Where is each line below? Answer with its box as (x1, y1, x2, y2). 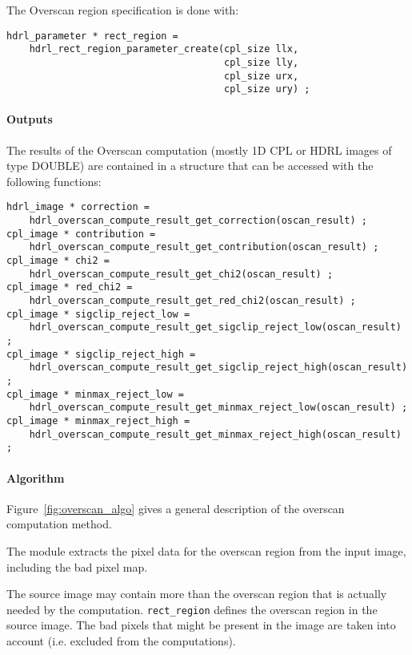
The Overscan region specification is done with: (6, 2, 239, 18)
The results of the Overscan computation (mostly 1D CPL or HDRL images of (6, 141, 392, 158)
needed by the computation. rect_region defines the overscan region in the (6, 600, 378, 617)
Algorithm (6, 469, 65, 486)
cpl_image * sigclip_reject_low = (6, 308, 190, 320)
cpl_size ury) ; (224, 83, 310, 95)
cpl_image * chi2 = (6, 255, 110, 267)
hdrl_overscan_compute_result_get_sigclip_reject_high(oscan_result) (29, 362, 408, 374)
